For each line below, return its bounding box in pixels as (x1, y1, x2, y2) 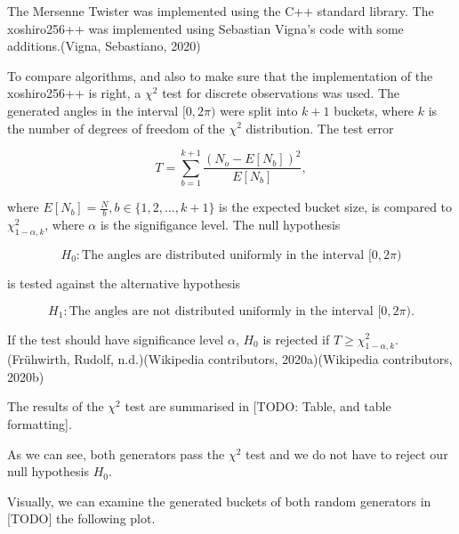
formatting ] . (7, 415, 72, 433)
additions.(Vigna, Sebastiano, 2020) (7, 36, 201, 55)
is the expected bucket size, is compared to (219, 198, 453, 216)
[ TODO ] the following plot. (7, 509, 156, 528)
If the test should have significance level (7, 329, 224, 348)
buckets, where (334, 101, 415, 119)
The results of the (7, 397, 104, 416)
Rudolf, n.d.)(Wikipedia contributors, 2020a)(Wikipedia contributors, (74, 350, 453, 368)
